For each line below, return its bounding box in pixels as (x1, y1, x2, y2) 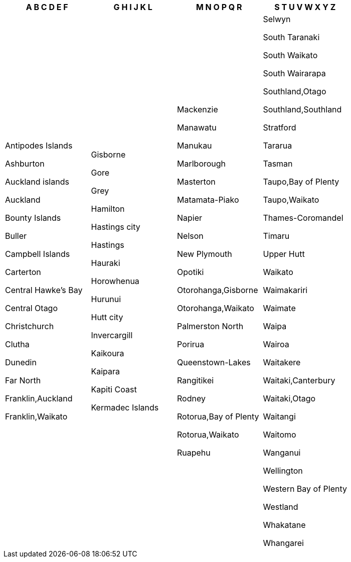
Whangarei (263, 538, 304, 548)
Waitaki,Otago (263, 393, 316, 403)
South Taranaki (263, 32, 320, 42)
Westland (263, 502, 298, 512)
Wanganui (263, 448, 301, 458)
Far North (5, 375, 41, 385)
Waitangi (263, 411, 296, 421)
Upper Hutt (263, 249, 305, 259)
